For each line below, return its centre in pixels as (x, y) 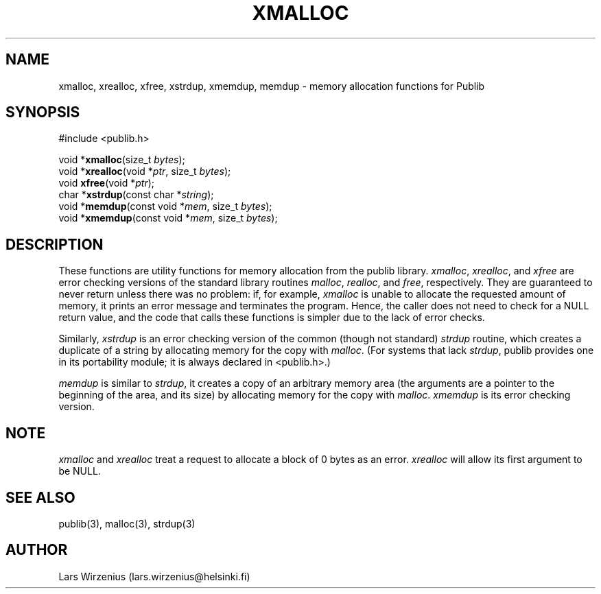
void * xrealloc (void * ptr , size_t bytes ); (145, 171)
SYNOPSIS (43, 112)
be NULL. (80, 471)
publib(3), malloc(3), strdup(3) (127, 523)
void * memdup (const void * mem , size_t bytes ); (165, 206)
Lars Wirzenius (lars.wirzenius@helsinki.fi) (154, 576)
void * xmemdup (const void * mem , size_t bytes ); (168, 218)
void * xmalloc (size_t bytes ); (122, 160)
